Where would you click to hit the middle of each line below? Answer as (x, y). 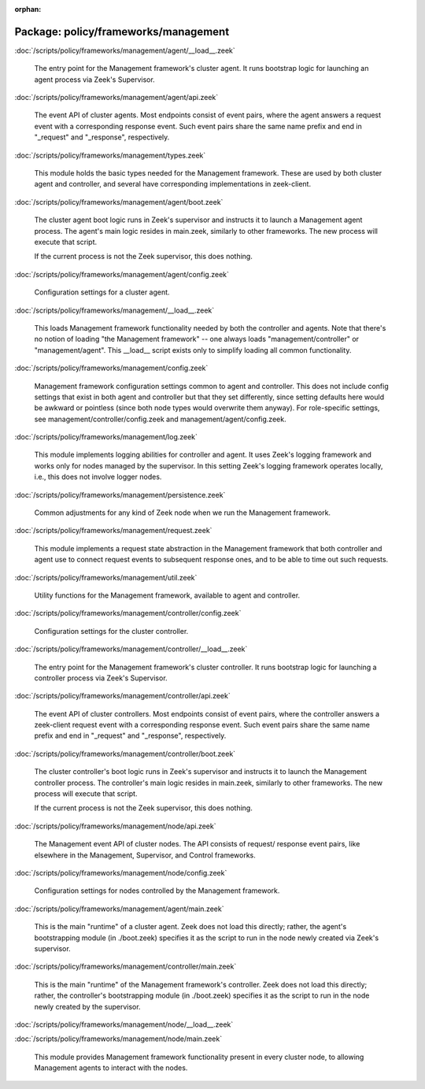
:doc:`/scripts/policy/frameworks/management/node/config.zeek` (121, 873)
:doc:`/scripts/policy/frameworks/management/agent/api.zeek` (116, 98)
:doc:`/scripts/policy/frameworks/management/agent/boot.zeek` (119, 202)
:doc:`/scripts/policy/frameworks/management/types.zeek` (110, 155)
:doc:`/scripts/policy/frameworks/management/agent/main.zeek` (119, 909)
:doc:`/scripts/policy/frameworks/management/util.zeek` (106, 577)
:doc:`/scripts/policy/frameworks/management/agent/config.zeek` (122, 274)
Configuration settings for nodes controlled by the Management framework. (157, 891)
